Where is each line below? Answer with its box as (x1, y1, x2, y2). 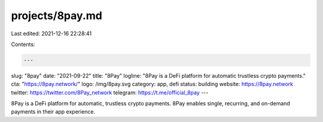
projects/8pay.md (11, 9, 103, 22)
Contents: (11, 41, 35, 48)
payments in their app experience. (11, 108, 96, 115)
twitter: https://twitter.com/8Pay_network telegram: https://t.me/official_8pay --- (11, 89, 209, 96)
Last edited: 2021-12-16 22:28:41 (11, 30, 92, 37)
